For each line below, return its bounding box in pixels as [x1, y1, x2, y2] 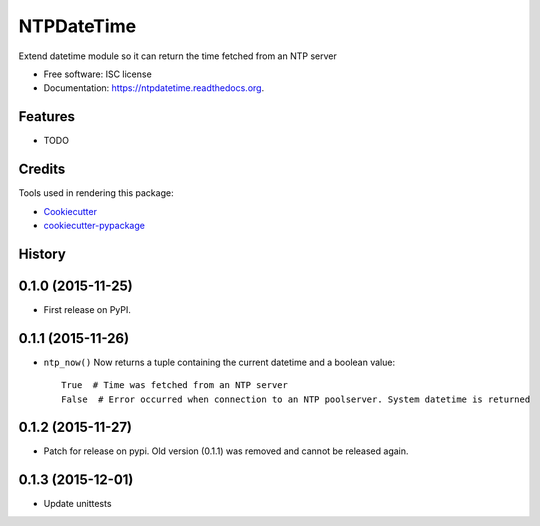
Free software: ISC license [43, 68, 152, 80]
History [18, 245, 67, 262]
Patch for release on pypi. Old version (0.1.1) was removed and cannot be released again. [43, 445, 409, 457]
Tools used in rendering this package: [18, 187, 174, 199]
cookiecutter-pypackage [43, 219, 145, 231]
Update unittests [43, 498, 112, 510]
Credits [18, 161, 66, 178]
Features [18, 108, 75, 125]
